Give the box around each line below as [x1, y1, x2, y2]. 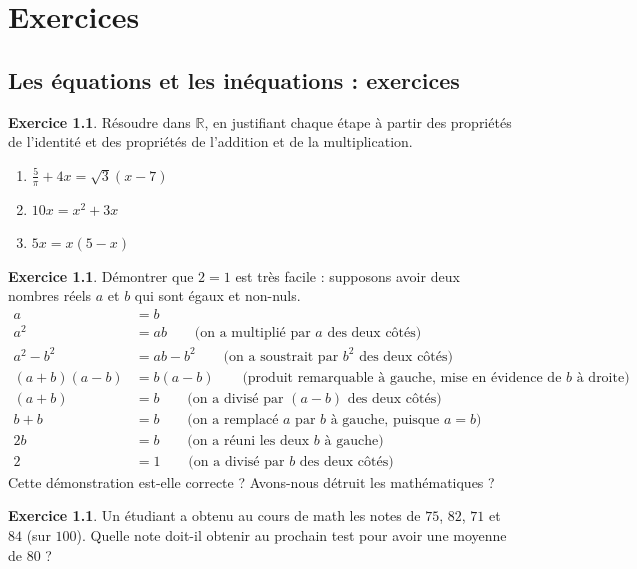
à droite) [576, 370, 630, 385]
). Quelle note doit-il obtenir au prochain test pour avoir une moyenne [76, 524, 507, 545]
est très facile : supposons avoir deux [235, 265, 460, 286]
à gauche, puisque [330, 412, 440, 427]
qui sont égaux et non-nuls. [134, 285, 301, 306]
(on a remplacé [187, 412, 279, 427]
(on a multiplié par [194, 326, 311, 341]
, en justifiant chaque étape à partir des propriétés [204, 111, 512, 132]
